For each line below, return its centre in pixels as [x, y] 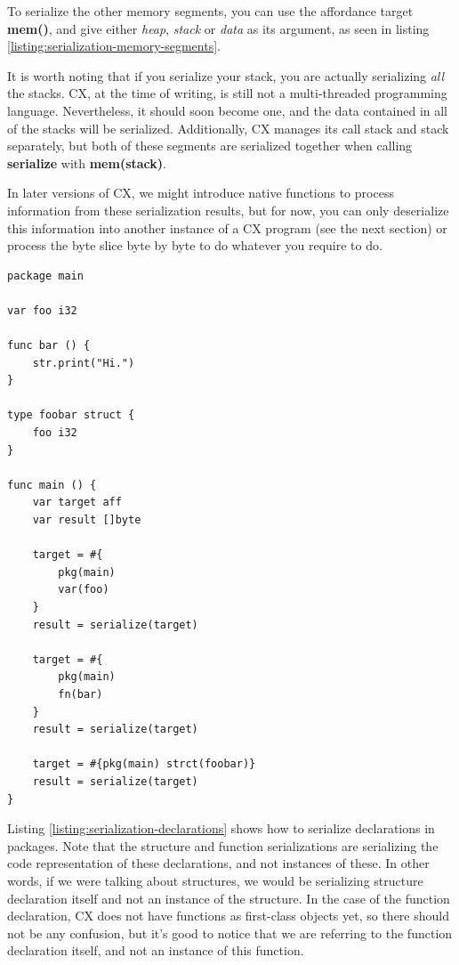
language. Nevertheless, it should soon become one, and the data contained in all [228, 110]
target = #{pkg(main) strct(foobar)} [144, 764]
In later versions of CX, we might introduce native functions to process [201, 193]
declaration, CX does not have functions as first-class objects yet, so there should [228, 916]
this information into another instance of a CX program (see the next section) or [227, 227]
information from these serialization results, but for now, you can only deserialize [228, 210]
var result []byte [87, 520]
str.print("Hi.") [84, 363]
